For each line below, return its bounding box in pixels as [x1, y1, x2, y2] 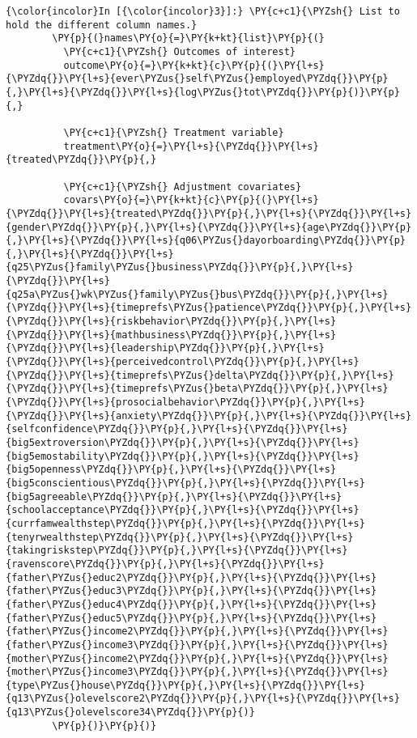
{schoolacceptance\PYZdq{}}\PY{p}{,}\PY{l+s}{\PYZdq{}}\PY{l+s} [6, 504, 360, 516]
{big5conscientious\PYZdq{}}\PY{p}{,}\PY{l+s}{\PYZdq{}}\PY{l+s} [6, 477, 365, 489]
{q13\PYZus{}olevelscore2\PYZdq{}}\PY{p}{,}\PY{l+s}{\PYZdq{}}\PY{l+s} [6, 693, 400, 705]
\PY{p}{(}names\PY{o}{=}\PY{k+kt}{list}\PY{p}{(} [52, 32, 325, 45]
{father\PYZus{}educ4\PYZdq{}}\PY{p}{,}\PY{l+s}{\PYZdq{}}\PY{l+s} [6, 598, 377, 610]
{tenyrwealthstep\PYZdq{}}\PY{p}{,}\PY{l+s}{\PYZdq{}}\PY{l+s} [6, 531, 354, 543]
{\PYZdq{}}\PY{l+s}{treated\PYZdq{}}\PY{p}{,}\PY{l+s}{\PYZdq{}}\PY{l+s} [6, 207, 412, 219]
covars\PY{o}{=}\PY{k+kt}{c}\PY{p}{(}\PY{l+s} [63, 194, 319, 206]
